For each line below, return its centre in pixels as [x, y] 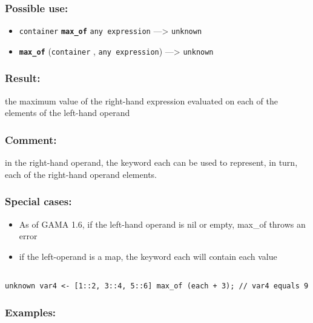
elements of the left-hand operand [68, 113]
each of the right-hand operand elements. [81, 174]
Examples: [31, 312]
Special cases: [38, 201]
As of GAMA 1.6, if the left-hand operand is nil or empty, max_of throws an [162, 224]
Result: [23, 78]
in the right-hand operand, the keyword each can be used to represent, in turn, [151, 162]
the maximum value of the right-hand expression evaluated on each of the [141, 100]
